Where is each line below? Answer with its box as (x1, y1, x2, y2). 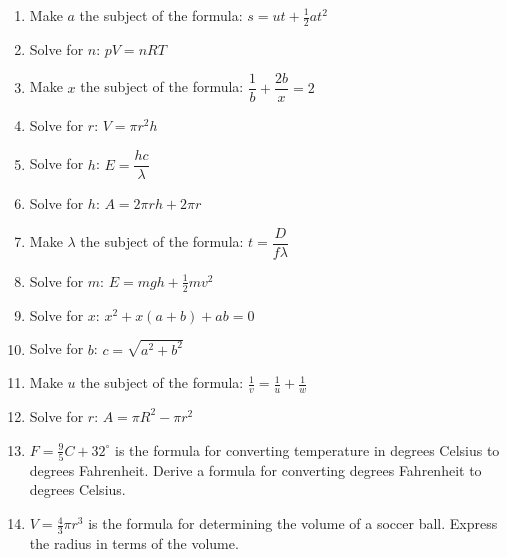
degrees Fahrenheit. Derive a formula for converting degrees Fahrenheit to (29, 459, 482, 480)
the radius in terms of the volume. (29, 532, 239, 553)
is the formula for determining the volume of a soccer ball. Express (88, 513, 498, 534)
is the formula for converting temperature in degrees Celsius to (115, 439, 500, 460)
